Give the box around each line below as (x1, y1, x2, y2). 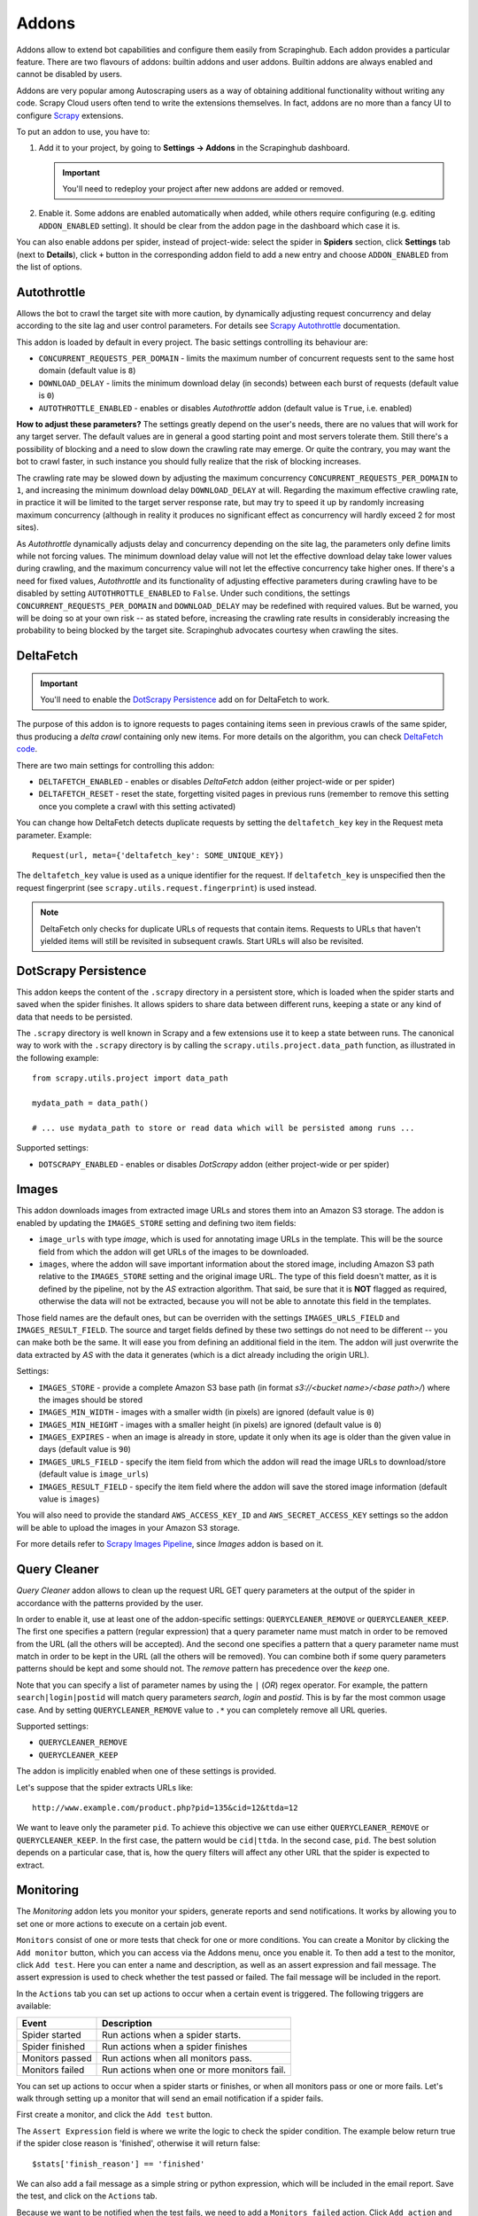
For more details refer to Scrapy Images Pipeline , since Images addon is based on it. (16, 1539, 324, 1549)
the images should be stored (38, 1394, 143, 1405)
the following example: (16, 1052, 99, 1063)
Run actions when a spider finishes (102, 2040, 248, 2052)
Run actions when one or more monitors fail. (102, 2064, 287, 2076)
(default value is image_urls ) (38, 1469, 150, 1479)
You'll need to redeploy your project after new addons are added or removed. (62, 183, 344, 194)
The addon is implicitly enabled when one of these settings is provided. (16, 1766, 277, 1776)
